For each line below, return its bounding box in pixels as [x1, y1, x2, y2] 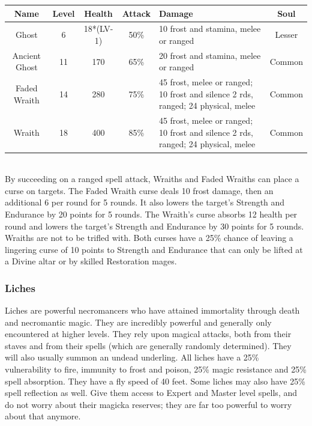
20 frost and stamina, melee [158, 49, 261, 61]
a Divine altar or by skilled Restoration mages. [5, 255, 177, 267]
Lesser [275, 28, 298, 41]
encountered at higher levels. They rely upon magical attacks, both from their [5, 327, 292, 340]
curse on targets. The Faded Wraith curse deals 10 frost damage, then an [5, 184, 274, 196]
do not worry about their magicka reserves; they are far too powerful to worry [5, 398, 292, 410]
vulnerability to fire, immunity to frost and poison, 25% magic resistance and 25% [5, 363, 307, 376]
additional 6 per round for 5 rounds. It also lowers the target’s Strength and [5, 196, 285, 208]
